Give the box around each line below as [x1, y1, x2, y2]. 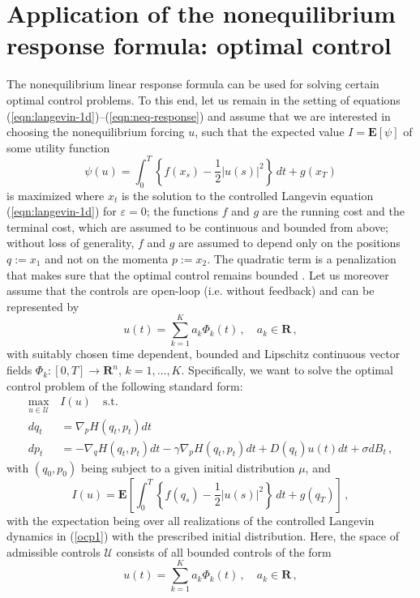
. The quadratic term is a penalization [207, 250, 396, 267]
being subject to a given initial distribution [80, 459, 295, 476]
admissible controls [6, 543, 101, 560]
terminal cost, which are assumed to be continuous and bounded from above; [6, 218, 388, 235]
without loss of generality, [6, 234, 135, 251]
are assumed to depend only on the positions [178, 234, 401, 251]
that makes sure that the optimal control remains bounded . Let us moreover [6, 266, 389, 283]
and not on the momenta [45, 250, 169, 267]
